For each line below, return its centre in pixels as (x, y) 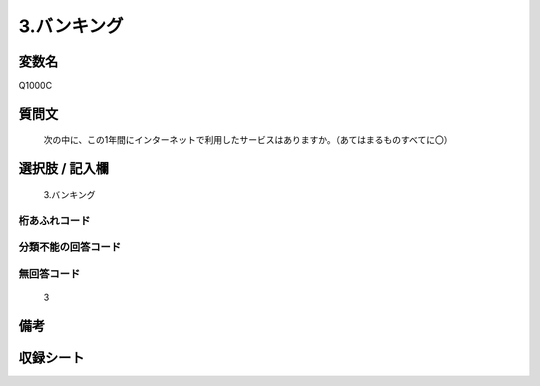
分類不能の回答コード (70, 247)
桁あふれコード (54, 220)
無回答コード (49, 273)
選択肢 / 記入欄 (64, 168)
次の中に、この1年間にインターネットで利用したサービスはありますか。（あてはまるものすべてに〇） (248, 140)
